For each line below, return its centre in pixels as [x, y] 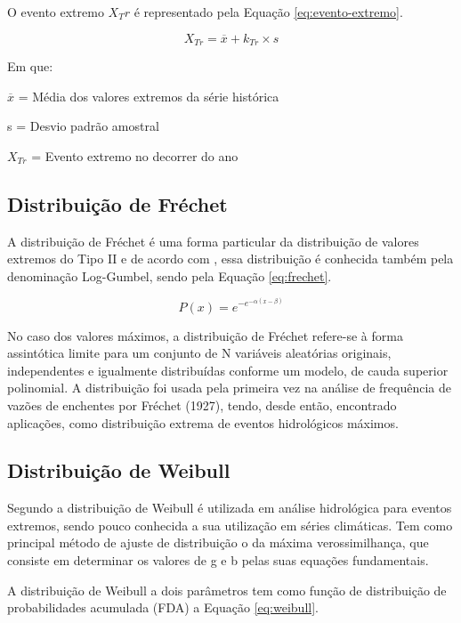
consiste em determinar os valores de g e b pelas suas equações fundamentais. [218, 560]
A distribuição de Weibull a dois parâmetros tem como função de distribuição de [227, 590]
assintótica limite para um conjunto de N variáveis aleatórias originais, [199, 353]
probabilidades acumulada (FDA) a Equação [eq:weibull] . [163, 607]
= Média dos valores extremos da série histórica [149, 96]
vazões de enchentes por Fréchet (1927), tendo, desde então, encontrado [202, 405]
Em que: [30, 66]
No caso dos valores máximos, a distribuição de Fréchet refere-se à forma [205, 335]
